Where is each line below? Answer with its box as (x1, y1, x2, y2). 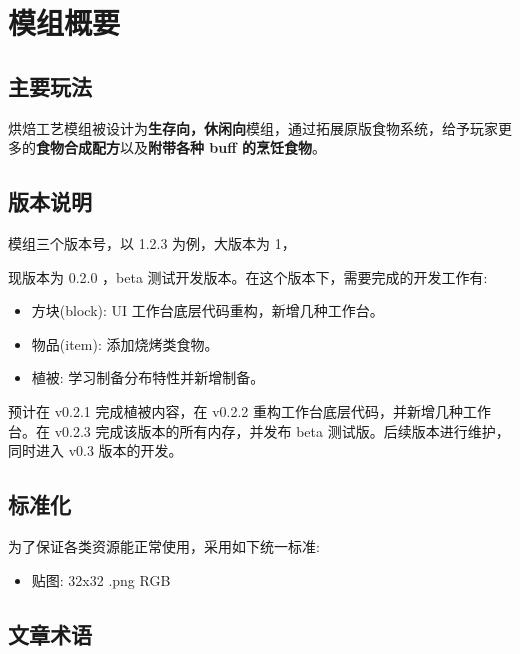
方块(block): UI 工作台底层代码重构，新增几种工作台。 (31, 300, 384, 321)
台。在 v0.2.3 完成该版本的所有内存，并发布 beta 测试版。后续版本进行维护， (8, 420, 510, 441)
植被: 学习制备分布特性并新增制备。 (31, 367, 265, 388)
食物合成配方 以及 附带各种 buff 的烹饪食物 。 (36, 137, 327, 158)
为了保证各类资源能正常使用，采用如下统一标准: (8, 535, 320, 556)
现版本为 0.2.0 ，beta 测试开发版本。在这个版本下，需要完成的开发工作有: (8, 266, 488, 287)
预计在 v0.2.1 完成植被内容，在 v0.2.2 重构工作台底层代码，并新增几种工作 (8, 400, 491, 421)
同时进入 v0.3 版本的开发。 (8, 440, 183, 461)
